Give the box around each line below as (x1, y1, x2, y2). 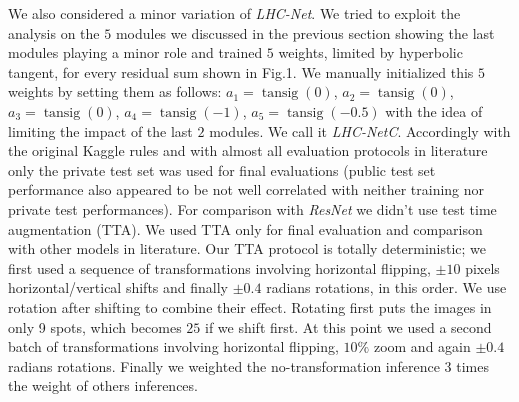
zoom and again (373, 336, 471, 357)
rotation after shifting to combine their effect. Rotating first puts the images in (8, 296, 492, 317)
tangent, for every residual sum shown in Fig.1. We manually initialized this (8, 61, 474, 82)
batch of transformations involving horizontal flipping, (8, 336, 339, 357)
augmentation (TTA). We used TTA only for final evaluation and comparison (8, 218, 483, 239)
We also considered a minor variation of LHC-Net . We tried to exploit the (8, 3, 461, 23)
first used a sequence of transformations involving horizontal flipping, (8, 257, 431, 278)
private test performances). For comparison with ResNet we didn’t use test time (8, 198, 497, 219)
